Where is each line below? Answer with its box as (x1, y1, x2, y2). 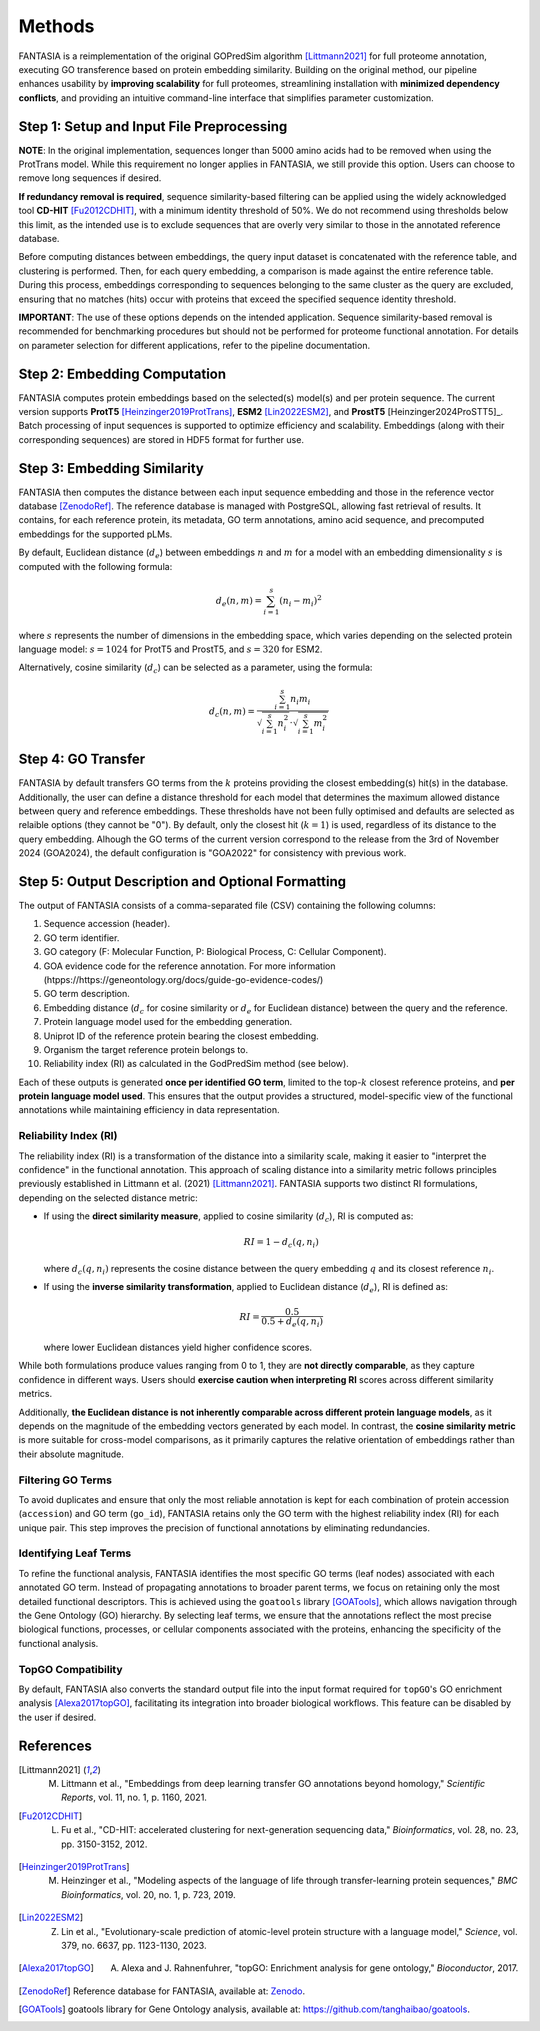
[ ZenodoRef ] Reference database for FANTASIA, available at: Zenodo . (18, 1985, 305, 1997)
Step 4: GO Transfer (18, 751, 146, 768)
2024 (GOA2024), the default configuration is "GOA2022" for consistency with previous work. (18, 847, 407, 859)
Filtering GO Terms (18, 1473, 112, 1487)
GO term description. (43, 988, 130, 1000)
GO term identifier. (43, 931, 120, 944)
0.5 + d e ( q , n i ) (261, 1315, 324, 1329)
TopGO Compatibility (18, 1662, 124, 1676)
